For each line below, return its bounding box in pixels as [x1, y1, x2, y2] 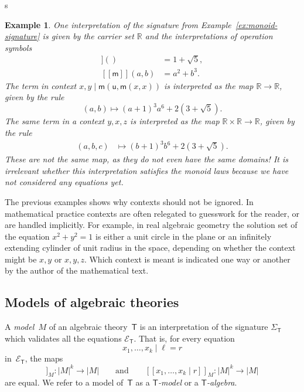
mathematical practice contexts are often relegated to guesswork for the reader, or [5, 207, 299, 219]
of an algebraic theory [49, 321, 128, 333]
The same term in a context [5, 115, 105, 127]
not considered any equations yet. [5, 176, 124, 188]
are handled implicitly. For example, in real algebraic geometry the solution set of [5, 219, 298, 231]
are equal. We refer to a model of [5, 376, 124, 388]
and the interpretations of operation [145, 30, 273, 42]
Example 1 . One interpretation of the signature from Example [5, 18, 231, 30]
